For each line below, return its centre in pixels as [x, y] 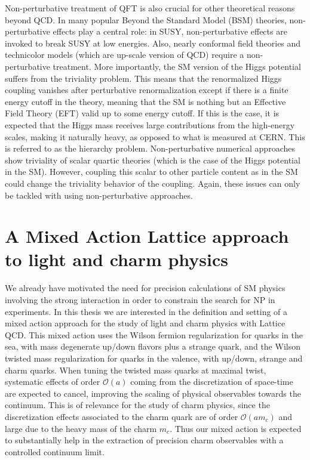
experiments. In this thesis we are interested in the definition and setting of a [146, 311]
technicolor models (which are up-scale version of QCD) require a [125, 55]
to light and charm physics [117, 259]
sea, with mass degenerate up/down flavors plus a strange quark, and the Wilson [153, 346]
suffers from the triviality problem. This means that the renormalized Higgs [143, 78]
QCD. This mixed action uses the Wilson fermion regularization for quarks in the [154, 334]
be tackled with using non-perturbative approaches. [99, 195]
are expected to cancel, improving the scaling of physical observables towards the [153, 393]
